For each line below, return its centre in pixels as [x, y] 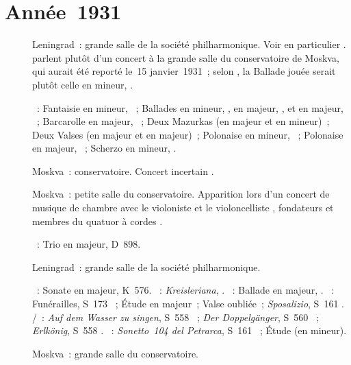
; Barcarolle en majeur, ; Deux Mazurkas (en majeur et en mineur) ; [183, 121]
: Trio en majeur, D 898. [89, 244]
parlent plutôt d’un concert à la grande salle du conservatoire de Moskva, [186, 57]
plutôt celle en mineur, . [83, 84]
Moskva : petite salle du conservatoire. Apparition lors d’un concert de [181, 194]
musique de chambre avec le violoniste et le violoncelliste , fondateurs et [183, 208]
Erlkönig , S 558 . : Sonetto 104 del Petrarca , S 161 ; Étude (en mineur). [190, 330]
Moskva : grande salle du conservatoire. [116, 353]
